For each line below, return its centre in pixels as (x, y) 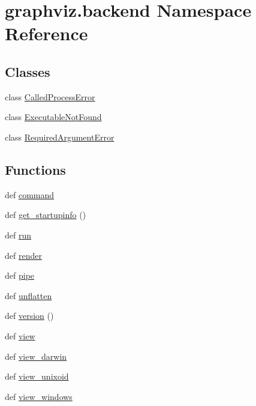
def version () (29, 316)
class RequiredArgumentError (60, 137)
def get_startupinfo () (46, 215)
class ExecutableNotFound (53, 117)
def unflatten (28, 295)
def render (23, 255)
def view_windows (39, 396)
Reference (46, 33)
